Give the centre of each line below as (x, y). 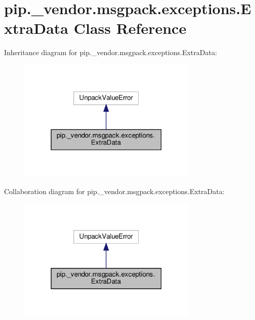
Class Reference (130, 28)
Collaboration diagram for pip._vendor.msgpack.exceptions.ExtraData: (114, 191)
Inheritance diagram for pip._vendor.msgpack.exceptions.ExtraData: (111, 52)
